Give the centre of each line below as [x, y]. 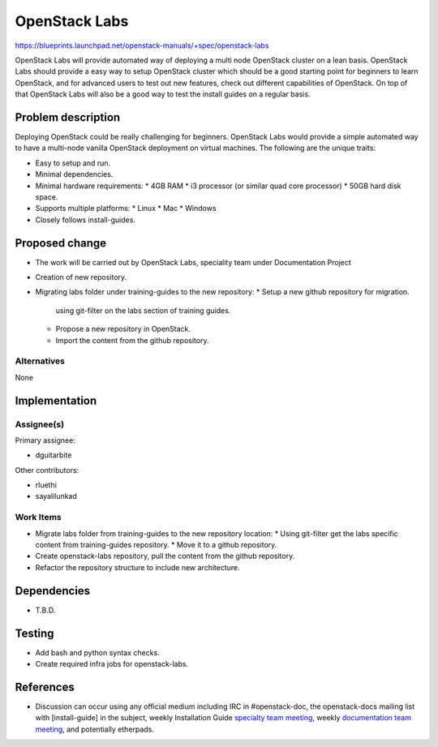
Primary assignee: [45, 440]
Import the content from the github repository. [132, 340]
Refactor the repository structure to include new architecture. [137, 567]
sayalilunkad [56, 496]
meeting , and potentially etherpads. [94, 729]
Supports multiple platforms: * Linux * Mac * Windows [126, 208]
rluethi [46, 485]
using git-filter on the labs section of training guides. [143, 310]
